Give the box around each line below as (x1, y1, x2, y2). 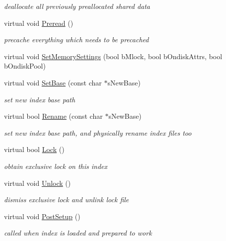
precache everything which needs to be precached (4, 34, 149, 45)
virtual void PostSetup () (4, 211, 80, 221)
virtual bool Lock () (4, 144, 65, 155)
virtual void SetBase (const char (4, 77, 102, 87)
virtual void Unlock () (4, 177, 71, 188)
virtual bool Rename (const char (4, 111, 103, 121)
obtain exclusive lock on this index (4, 161, 108, 171)
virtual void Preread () (4, 17, 74, 28)
